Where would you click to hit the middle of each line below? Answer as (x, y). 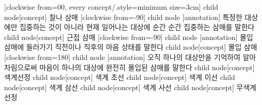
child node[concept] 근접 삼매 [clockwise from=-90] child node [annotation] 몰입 (129, 37)
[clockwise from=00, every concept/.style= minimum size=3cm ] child (111, 7)
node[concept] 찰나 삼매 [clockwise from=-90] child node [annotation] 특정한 (123, 17)
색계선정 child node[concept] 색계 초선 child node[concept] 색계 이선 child (120, 77)
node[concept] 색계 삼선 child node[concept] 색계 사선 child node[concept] (119, 87)
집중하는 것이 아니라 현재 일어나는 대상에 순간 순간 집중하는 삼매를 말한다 (137, 27)
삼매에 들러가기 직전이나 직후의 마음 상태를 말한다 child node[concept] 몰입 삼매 (131, 47)
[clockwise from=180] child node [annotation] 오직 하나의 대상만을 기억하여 (122, 57)
